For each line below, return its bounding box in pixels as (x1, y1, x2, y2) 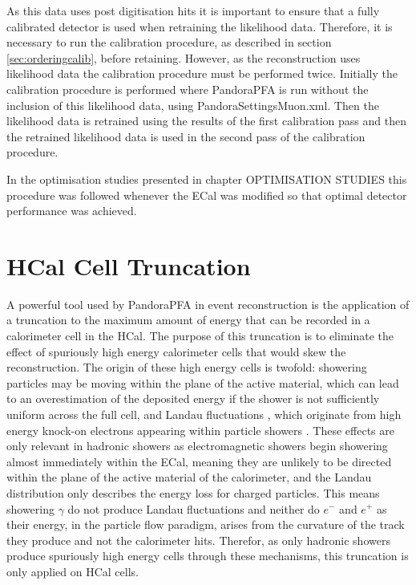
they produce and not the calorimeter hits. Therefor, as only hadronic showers (6, 531, 390, 548)
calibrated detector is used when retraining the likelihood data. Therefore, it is (6, 18, 393, 35)
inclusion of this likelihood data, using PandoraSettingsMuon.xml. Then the (6, 96, 379, 113)
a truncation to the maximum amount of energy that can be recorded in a (6, 311, 370, 328)
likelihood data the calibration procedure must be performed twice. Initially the (6, 65, 398, 82)
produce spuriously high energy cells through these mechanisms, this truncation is (6, 547, 409, 564)
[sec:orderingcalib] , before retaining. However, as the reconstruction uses (6, 49, 361, 66)
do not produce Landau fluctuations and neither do (67, 500, 320, 517)
